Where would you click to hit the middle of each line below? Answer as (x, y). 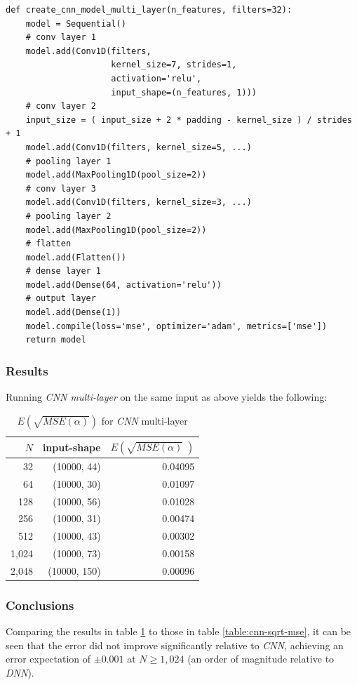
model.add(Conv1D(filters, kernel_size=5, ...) (139, 147)
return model (56, 340)
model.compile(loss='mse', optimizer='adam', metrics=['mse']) (176, 326)
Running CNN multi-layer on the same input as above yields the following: (167, 397)
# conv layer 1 (61, 38)
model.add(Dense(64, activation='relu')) (123, 285)
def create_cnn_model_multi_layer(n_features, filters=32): (149, 10)
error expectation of (48, 659)
